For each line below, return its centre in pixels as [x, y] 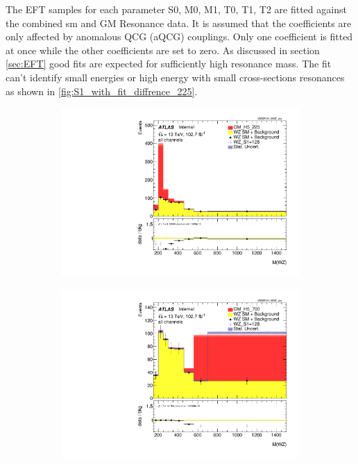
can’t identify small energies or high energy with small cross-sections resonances [175, 77]
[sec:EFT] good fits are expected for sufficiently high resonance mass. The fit [169, 64]
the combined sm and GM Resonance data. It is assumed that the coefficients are [179, 23]
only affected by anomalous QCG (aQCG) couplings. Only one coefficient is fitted [179, 36]
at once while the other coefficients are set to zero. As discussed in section [163, 50]
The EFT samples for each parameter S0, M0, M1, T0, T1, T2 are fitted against [176, 9]
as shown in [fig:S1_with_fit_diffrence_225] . [102, 91]
